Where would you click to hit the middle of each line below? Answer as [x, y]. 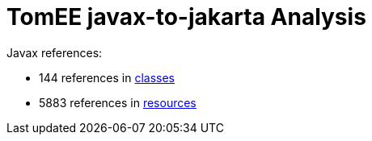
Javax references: [55, 52]
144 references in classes [107, 77]
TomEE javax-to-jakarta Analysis [186, 17]
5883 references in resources [118, 102]
